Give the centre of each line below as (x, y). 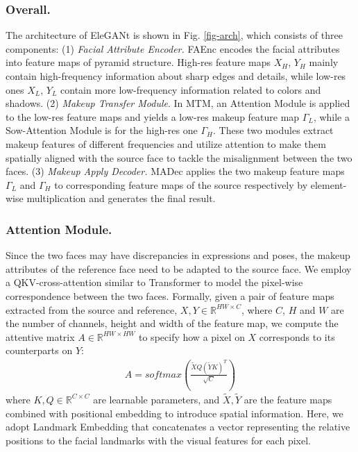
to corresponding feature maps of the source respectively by (181, 184)
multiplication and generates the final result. (121, 198)
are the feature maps (288, 399)
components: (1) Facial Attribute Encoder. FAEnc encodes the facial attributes (173, 48)
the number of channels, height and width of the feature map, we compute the (172, 323)
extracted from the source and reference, (92, 309)
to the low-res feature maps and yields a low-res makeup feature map (153, 116)
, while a (331, 116)
